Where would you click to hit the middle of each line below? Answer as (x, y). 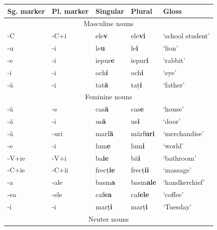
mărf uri (143, 133)
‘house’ (173, 109)
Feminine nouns (108, 97)
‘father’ (174, 84)
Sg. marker (26, 11)
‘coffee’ (173, 194)
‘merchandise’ (183, 133)
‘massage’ (177, 170)
